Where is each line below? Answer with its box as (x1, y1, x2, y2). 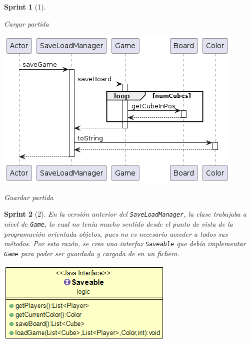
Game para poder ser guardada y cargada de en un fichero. (4, 248, 179, 258)
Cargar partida (4, 18, 49, 29)
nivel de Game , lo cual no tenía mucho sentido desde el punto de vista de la (4, 219, 233, 229)
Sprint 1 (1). (4, 2, 46, 12)
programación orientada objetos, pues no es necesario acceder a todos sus (4, 228, 228, 239)
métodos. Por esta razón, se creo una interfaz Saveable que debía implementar (4, 238, 246, 249)
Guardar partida (4, 192, 53, 202)
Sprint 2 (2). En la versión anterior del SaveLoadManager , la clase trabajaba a (4, 209, 247, 219)
